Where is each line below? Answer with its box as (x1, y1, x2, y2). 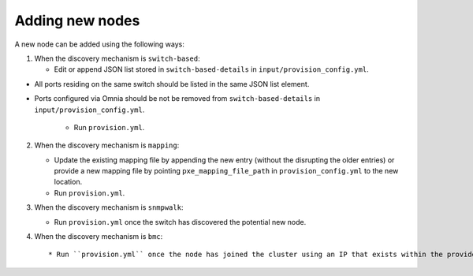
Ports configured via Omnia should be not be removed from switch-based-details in (34, 94, 321, 103)
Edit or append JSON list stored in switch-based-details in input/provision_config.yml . (54, 65, 370, 74)
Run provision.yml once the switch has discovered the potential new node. (54, 217, 307, 226)
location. (54, 177, 83, 187)
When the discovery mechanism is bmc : (34, 232, 163, 241)
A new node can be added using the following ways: (14, 39, 185, 49)
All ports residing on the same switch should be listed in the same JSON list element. (34, 79, 310, 88)
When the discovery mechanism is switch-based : (34, 54, 200, 63)
